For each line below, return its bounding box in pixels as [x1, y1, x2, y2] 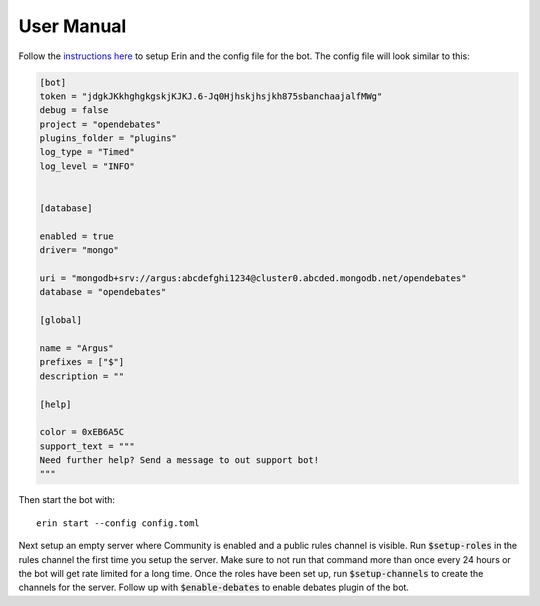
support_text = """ [39, 440, 135, 452]
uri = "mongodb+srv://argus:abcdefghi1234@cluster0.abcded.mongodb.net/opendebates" [39, 273, 467, 284]
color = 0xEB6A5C [39, 426, 125, 438]
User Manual [18, 15, 127, 37]
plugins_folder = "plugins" [39, 133, 177, 144]
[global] [39, 315, 83, 326]
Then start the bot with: [18, 494, 115, 506]
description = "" [39, 370, 125, 382]
